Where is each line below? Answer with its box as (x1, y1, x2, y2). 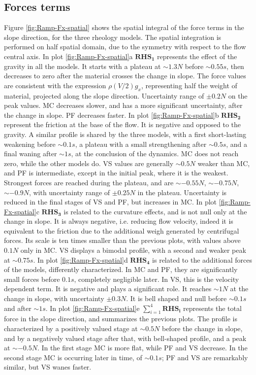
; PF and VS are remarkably (161, 352, 248, 362)
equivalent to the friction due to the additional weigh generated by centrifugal (4, 225, 239, 236)
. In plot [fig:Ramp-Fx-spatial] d (33, 254, 128, 265)
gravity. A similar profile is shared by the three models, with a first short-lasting (4, 129, 246, 139)
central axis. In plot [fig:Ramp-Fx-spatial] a (4, 51, 133, 61)
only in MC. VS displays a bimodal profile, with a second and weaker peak (20, 245, 246, 255)
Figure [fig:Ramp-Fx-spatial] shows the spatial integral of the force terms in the (4, 22, 244, 33)
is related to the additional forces (152, 254, 252, 265)
